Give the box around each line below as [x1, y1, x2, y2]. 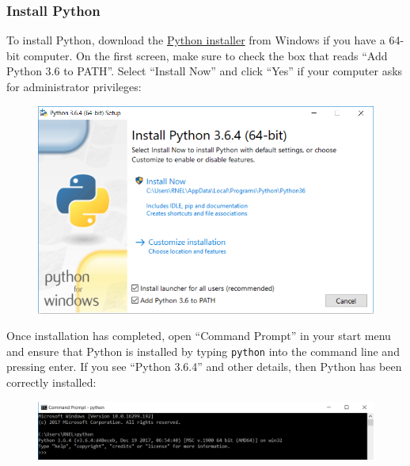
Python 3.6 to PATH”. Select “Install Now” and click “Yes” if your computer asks [6, 63, 403, 79]
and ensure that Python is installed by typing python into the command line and [6, 342, 400, 359]
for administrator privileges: [6, 78, 142, 94]
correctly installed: [6, 373, 97, 390]
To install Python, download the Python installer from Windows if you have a [6, 32, 385, 48]
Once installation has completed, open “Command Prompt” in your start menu [6, 327, 391, 344]
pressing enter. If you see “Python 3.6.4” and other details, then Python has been [6, 358, 402, 375]
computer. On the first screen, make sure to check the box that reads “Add [23, 47, 388, 63]
